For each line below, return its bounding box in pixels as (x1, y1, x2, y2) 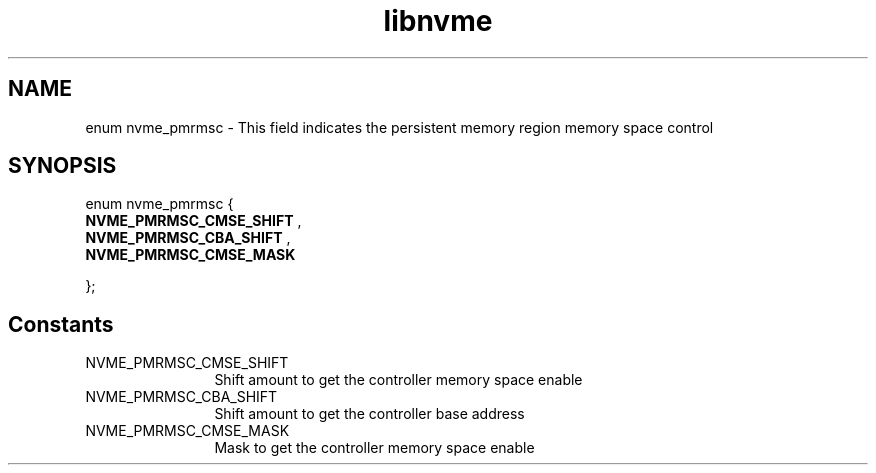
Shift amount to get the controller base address (214, 405, 525, 423)
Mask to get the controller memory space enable (214, 439, 535, 457)
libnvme (383, 4, 493, 38)
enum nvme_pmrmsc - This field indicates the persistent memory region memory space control (85, 118, 714, 136)
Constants (8, 311, 114, 337)
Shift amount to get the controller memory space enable (214, 371, 583, 389)
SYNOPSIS (8, 153, 117, 179)
